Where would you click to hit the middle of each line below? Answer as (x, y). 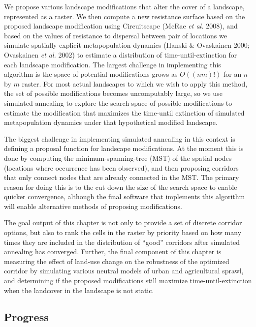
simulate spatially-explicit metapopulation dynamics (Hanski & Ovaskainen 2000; (127, 45)
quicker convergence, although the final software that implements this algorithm (125, 196)
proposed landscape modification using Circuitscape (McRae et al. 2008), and (121, 26)
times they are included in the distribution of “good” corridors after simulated (122, 242)
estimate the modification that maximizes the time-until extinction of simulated (124, 112)
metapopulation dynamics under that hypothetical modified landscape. (111, 122)
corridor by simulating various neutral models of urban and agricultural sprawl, (124, 271)
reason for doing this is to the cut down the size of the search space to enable (121, 187)
